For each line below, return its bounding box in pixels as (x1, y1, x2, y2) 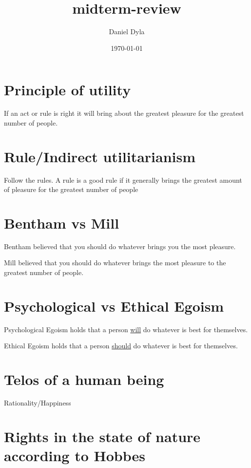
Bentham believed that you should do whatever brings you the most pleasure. (4, 241, 236, 251)
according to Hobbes (4, 446, 145, 466)
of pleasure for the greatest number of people (4, 184, 138, 194)
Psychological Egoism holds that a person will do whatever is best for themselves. (4, 324, 248, 334)
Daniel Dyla (109, 26, 145, 37)
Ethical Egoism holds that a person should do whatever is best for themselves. (4, 340, 238, 351)
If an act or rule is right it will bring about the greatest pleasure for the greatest (4, 108, 244, 118)
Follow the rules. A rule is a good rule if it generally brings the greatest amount (4, 174, 242, 185)
